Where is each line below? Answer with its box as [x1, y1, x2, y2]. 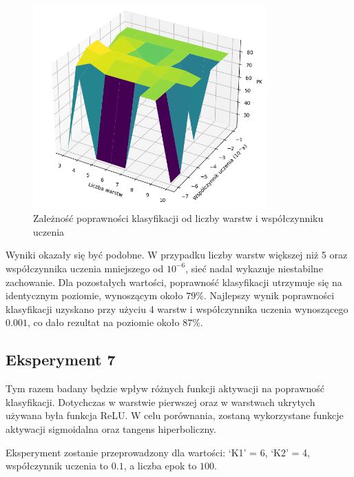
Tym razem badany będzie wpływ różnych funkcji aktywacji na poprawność [6, 381, 325, 396]
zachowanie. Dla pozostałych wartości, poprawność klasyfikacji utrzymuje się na [6, 274, 342, 289]
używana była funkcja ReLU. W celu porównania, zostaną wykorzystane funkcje [6, 408, 344, 423]
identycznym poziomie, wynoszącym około [6, 288, 183, 303]
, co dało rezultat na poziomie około [27, 315, 180, 329]
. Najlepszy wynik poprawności [203, 288, 335, 303]
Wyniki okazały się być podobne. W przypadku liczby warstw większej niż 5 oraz [6, 247, 348, 262]
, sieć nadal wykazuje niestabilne [185, 261, 323, 275]
